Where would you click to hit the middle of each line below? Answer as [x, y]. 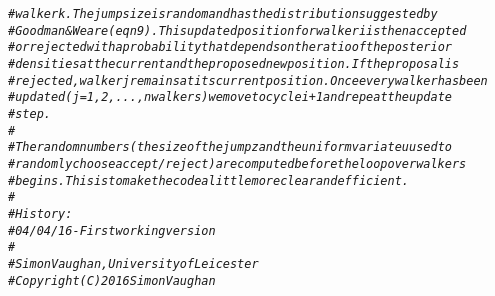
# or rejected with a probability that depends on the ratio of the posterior [230, 47]
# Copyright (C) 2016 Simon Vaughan [112, 280]
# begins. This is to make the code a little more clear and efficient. [208, 180]
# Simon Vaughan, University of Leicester [133, 263]
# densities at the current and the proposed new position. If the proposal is [234, 63]
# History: [40, 213]
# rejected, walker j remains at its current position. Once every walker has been [248, 80]
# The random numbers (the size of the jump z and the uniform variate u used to [230, 147]
